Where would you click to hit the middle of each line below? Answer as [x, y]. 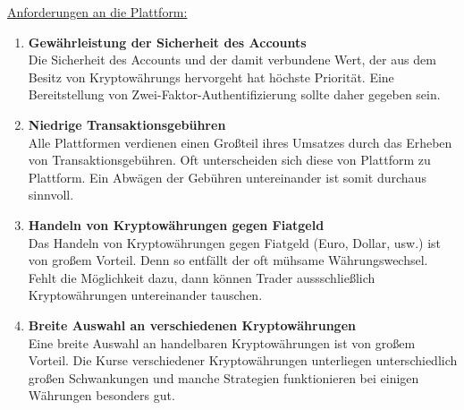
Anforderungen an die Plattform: [97, 12]
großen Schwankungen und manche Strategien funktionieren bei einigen [224, 377]
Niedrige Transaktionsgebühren [127, 124]
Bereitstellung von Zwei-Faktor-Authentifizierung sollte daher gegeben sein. [234, 94]
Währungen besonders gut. [101, 395]
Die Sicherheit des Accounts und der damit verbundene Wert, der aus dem [232, 60]
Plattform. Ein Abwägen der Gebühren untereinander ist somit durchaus [227, 177]
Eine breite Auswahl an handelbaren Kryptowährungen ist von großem [222, 342]
